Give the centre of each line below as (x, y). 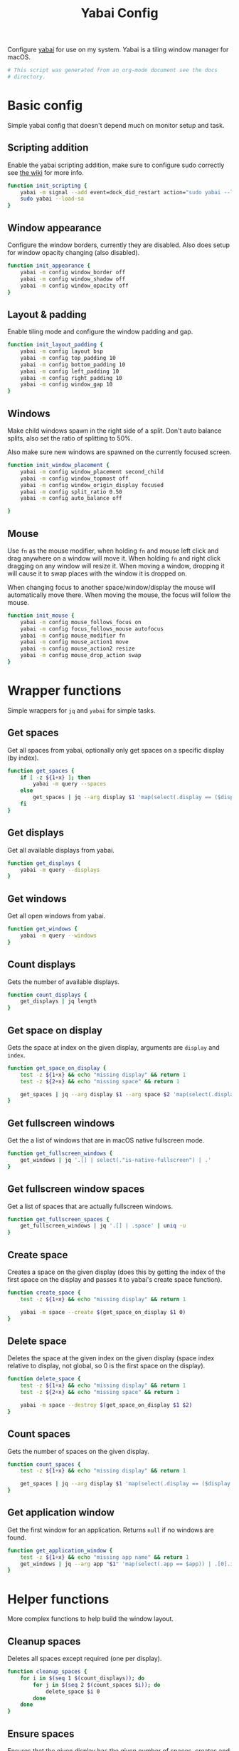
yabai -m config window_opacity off (75, 286)
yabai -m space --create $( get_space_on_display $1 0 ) (103, 1312)
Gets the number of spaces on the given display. (78, 1451)
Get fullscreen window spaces (76, 1189)
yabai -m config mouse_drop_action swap (81, 656)
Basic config (45, 106)
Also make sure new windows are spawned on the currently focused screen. (119, 452)
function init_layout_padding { (55, 345)
